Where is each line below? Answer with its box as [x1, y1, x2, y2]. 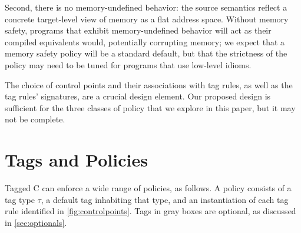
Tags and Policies [5, 148, 148, 172]
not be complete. [5, 113, 65, 125]
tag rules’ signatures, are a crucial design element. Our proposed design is [5, 90, 271, 102]
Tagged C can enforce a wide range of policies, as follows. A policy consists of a [5, 182, 292, 194]
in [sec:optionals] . [5, 216, 67, 228]
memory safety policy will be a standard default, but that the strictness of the [5, 47, 287, 59]
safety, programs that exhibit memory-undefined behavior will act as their [5, 24, 272, 36]
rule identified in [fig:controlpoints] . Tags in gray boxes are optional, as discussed [5, 205, 296, 217]
